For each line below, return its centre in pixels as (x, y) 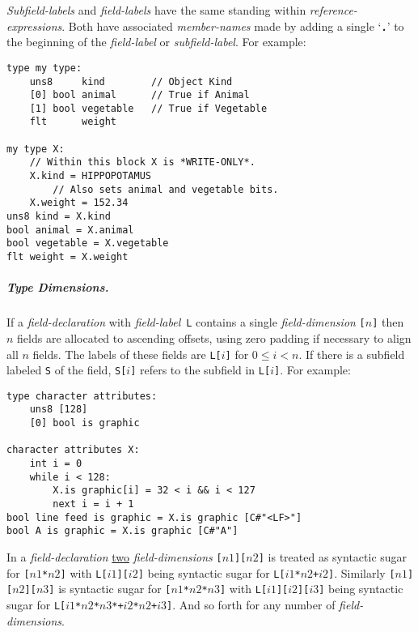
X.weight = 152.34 (79, 203)
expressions (34, 26)
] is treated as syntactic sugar (333, 557)
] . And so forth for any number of (251, 604)
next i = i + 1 (93, 504)
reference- (333, 10)
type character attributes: (82, 396)
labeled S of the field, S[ (67, 370)
